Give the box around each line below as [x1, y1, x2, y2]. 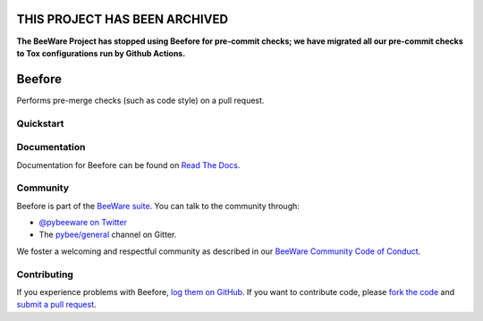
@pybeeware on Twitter [38, 217, 127, 228]
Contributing [16, 268, 73, 281]
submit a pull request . [16, 300, 97, 310]
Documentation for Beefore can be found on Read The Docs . [16, 159, 241, 170]
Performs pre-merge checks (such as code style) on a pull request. [16, 95, 265, 106]
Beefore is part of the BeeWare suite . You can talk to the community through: [16, 200, 300, 211]
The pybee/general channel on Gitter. [38, 229, 177, 241]
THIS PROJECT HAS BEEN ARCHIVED [16, 12, 228, 27]
